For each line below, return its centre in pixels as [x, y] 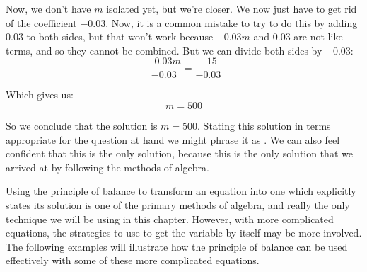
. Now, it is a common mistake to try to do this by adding [232, 22]
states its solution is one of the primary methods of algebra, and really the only [178, 205]
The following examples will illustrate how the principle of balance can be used [177, 246]
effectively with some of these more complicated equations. [133, 260]
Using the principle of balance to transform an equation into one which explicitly [181, 191]
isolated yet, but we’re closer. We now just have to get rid [232, 8]
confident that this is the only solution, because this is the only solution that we [179, 153]
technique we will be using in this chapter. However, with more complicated [170, 219]
